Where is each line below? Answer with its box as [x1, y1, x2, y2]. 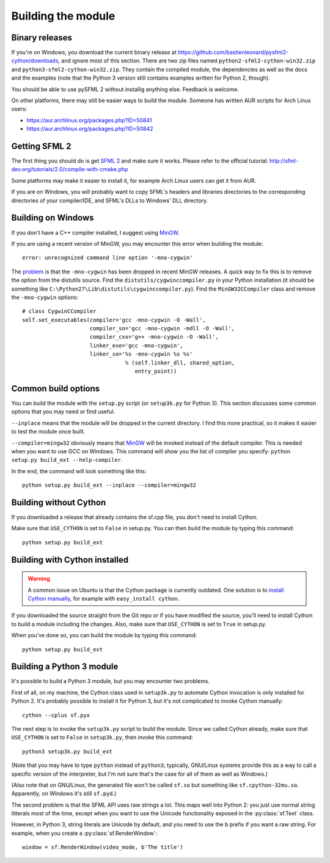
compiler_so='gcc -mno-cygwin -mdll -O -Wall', [89, 325, 235, 332]
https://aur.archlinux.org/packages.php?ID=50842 [26, 125, 153, 133]
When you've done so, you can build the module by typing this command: [11, 632, 197, 639]
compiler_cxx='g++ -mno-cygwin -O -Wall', [89, 333, 219, 341]
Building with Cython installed [11, 554, 128, 565]
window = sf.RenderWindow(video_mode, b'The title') [22, 844, 183, 851]
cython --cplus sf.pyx [22, 711, 90, 719]
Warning [28, 575, 50, 582]
